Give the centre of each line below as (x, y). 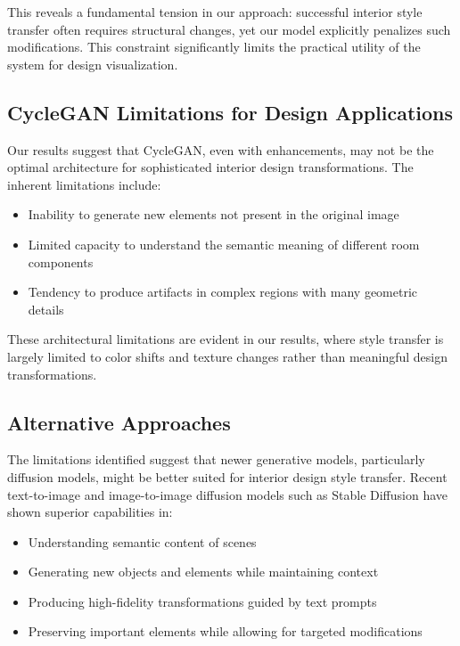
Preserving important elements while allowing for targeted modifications (225, 631)
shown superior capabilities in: (90, 512)
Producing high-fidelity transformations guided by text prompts (202, 601)
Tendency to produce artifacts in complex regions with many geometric (223, 292)
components (61, 262)
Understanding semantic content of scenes (142, 541)
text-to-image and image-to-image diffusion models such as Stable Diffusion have (228, 494)
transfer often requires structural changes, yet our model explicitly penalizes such (229, 29)
